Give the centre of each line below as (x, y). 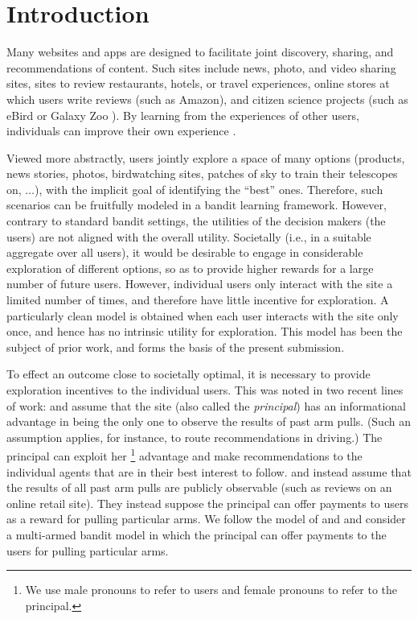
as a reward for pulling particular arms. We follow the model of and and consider (206, 519)
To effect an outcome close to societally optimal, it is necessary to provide (189, 374)
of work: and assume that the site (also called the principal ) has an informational (206, 405)
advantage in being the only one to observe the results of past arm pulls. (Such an (209, 421)
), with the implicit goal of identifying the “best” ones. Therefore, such (209, 189)
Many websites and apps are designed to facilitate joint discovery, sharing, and (200, 52)
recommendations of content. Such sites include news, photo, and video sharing (201, 67)
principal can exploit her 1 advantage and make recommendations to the (184, 455)
